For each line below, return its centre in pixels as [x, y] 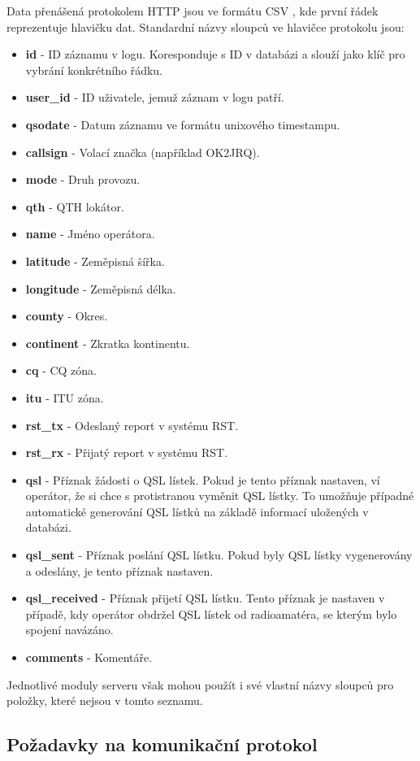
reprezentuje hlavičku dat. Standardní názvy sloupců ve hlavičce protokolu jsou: [206, 26]
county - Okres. [67, 316]
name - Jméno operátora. [90, 234]
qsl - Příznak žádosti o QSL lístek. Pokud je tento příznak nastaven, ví [203, 479]
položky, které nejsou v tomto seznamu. [105, 700]
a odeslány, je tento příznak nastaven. [119, 570]
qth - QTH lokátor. [75, 206]
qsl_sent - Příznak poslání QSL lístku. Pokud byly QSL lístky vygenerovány [219, 555]
